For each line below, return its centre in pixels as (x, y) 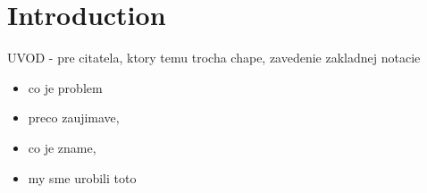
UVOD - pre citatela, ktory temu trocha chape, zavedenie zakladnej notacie (214, 58)
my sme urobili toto (82, 177)
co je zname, (62, 147)
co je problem (65, 87)
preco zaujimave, (74, 117)
